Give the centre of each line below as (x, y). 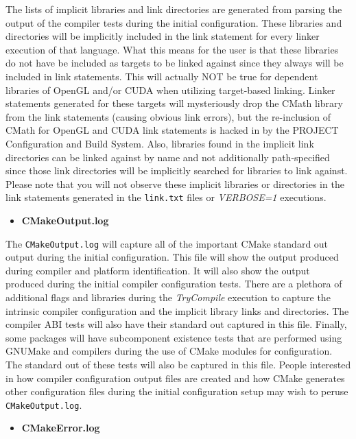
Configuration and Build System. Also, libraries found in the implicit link (160, 143)
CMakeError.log (61, 428)
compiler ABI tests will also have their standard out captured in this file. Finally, (176, 324)
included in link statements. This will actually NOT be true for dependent (162, 76)
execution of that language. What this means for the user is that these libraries (172, 49)
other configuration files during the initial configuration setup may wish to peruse (177, 391)
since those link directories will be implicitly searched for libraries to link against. (177, 170)
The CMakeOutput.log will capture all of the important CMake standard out (167, 243)
